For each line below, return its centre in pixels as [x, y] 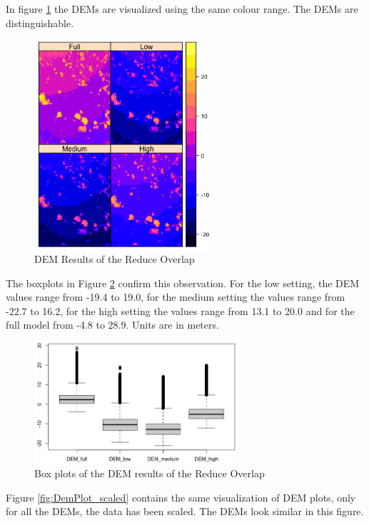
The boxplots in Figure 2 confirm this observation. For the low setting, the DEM [183, 283]
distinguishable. [40, 23]
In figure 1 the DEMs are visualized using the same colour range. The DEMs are [182, 9]
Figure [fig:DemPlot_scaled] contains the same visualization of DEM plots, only [181, 497]
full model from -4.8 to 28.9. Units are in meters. [112, 325]
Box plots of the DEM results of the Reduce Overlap [150, 473]
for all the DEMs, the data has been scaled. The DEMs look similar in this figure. [185, 511]
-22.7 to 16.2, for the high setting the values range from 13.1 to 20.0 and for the [180, 310]
